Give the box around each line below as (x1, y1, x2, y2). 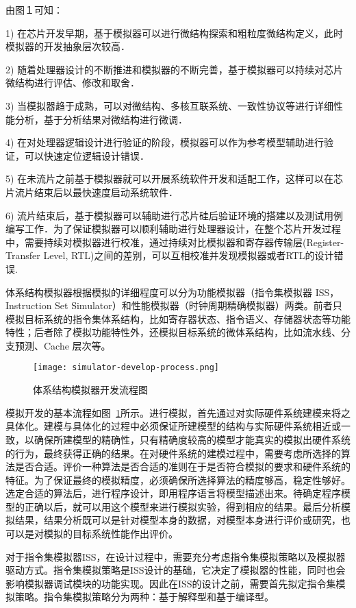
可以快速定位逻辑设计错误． (24, 148, 149, 162)
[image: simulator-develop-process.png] (33, 363, 220, 373)
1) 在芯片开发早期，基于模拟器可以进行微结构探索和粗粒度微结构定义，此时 (5, 25, 344, 40)
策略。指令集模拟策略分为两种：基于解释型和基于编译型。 (14, 589, 274, 604)
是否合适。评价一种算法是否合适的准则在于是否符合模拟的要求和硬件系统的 (14, 459, 351, 474)
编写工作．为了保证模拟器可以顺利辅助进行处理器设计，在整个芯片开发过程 (5, 221, 341, 236)
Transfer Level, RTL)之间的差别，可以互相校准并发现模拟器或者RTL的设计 (5, 248, 334, 263)
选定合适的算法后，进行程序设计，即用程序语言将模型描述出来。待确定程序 (5, 486, 341, 500)
